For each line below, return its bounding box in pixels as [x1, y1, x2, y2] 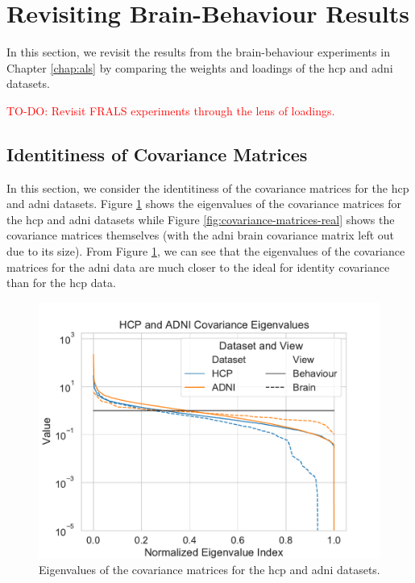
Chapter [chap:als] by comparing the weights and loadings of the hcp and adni [6, 59, 393, 76]
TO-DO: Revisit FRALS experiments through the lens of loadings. [6, 102, 335, 119]
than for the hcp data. [6, 274, 116, 291]
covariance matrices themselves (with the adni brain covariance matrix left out [6, 227, 395, 244]
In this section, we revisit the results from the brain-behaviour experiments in [6, 44, 390, 60]
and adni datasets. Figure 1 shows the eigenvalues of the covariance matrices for [6, 195, 402, 212]
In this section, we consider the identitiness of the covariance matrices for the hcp [6, 179, 409, 196]
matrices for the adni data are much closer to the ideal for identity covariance [6, 258, 390, 275]
